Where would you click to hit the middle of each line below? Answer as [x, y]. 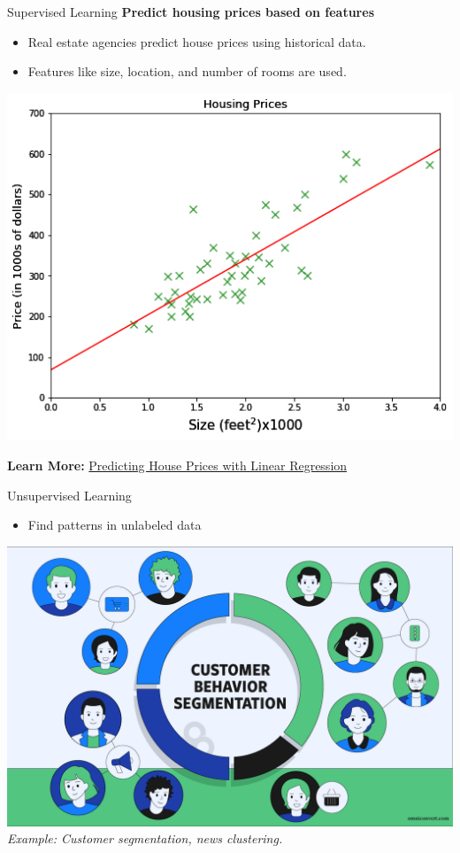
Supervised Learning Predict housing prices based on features [191, 12]
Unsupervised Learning [69, 495]
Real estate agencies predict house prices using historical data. [197, 41]
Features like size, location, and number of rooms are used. [187, 71]
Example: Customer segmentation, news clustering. [145, 838]
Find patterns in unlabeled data [115, 525]
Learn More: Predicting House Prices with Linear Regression [177, 465]
